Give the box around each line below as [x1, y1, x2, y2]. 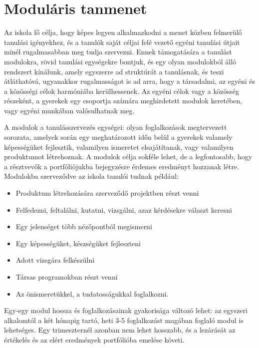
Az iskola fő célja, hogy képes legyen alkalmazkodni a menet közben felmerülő [4, 27, 242, 37]
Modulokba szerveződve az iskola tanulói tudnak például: [4, 171, 179, 181]
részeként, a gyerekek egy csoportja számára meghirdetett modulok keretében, [4, 95, 243, 106]
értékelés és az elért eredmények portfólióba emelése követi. [4, 334, 185, 345]
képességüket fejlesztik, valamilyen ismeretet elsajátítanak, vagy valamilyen [4, 141, 234, 152]
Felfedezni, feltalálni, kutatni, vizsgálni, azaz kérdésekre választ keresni [15, 204, 232, 215]
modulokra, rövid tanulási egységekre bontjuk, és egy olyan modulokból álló [4, 56, 237, 66]
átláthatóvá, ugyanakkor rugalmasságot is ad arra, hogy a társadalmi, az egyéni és [4, 76, 256, 86]
